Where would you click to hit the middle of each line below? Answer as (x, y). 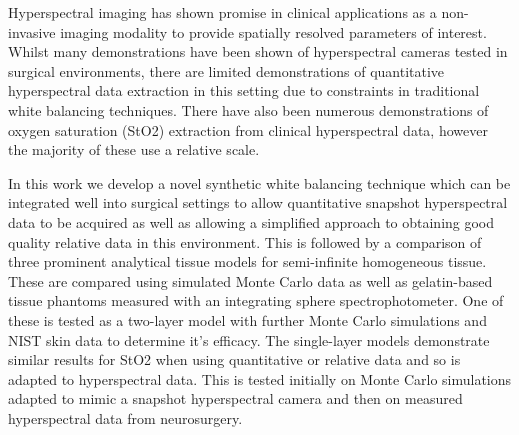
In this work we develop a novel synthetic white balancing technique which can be (259, 182)
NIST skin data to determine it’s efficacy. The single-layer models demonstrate (249, 339)
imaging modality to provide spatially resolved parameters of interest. (273, 31)
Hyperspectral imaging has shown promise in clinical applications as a (222, 12)
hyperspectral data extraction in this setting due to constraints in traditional (244, 90)
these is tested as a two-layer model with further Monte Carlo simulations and (247, 319)
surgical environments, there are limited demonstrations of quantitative (226, 70)
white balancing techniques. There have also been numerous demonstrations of (248, 109)
